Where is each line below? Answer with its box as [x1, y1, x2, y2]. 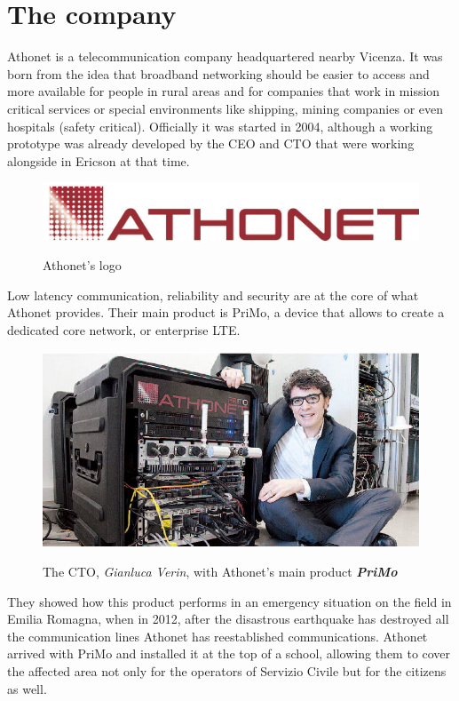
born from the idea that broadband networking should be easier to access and [7, 64, 430, 83]
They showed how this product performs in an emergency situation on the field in [7, 592, 452, 610]
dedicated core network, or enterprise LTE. [7, 321, 241, 339]
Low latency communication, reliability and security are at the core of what [7, 285, 419, 304]
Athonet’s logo [43, 256, 122, 275]
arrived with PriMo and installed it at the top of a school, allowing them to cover [7, 644, 451, 663]
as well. [7, 679, 47, 697]
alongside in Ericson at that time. [7, 151, 190, 170]
